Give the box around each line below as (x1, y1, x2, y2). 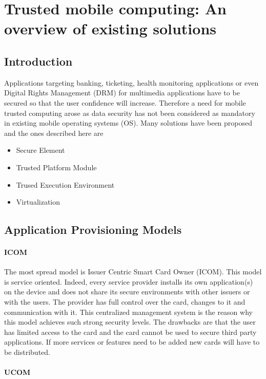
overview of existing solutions (4, 18, 217, 39)
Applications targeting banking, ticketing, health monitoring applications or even (4, 77, 259, 88)
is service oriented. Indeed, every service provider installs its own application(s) (4, 276, 253, 287)
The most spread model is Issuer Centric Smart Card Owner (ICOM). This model (4, 266, 262, 277)
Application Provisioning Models (4, 222, 182, 237)
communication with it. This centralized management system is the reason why (4, 306, 253, 317)
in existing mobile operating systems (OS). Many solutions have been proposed (4, 117, 253, 128)
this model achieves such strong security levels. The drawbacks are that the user (4, 316, 256, 327)
